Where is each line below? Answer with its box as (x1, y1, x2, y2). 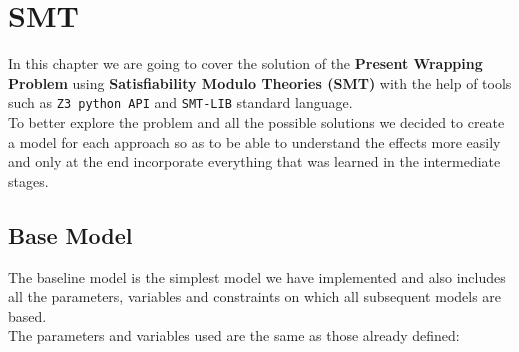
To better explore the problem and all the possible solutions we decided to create (8, 111, 505, 132)
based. (8, 305, 47, 326)
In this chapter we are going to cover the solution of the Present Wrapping (8, 53, 483, 74)
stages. (8, 170, 49, 191)
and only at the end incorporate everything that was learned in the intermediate (8, 151, 501, 172)
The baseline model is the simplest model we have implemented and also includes (8, 266, 506, 287)
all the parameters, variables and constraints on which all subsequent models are (8, 286, 502, 307)
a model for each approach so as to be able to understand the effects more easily (8, 131, 501, 152)
